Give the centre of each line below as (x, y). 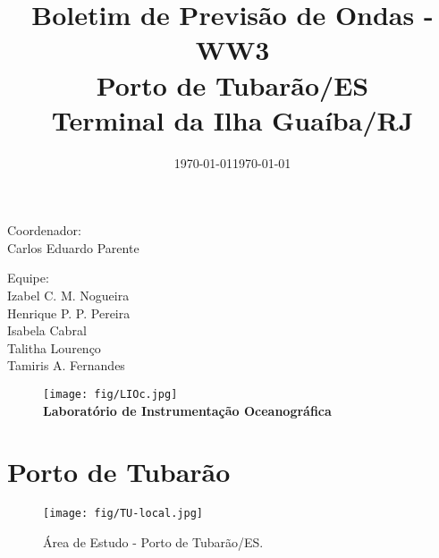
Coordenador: (44, 230)
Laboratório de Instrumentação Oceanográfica (187, 410)
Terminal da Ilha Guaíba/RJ (232, 119)
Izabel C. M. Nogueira (68, 296)
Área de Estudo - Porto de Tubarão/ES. (153, 542)
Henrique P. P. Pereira (69, 313)
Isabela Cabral (47, 330)
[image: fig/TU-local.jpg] (123, 514)
